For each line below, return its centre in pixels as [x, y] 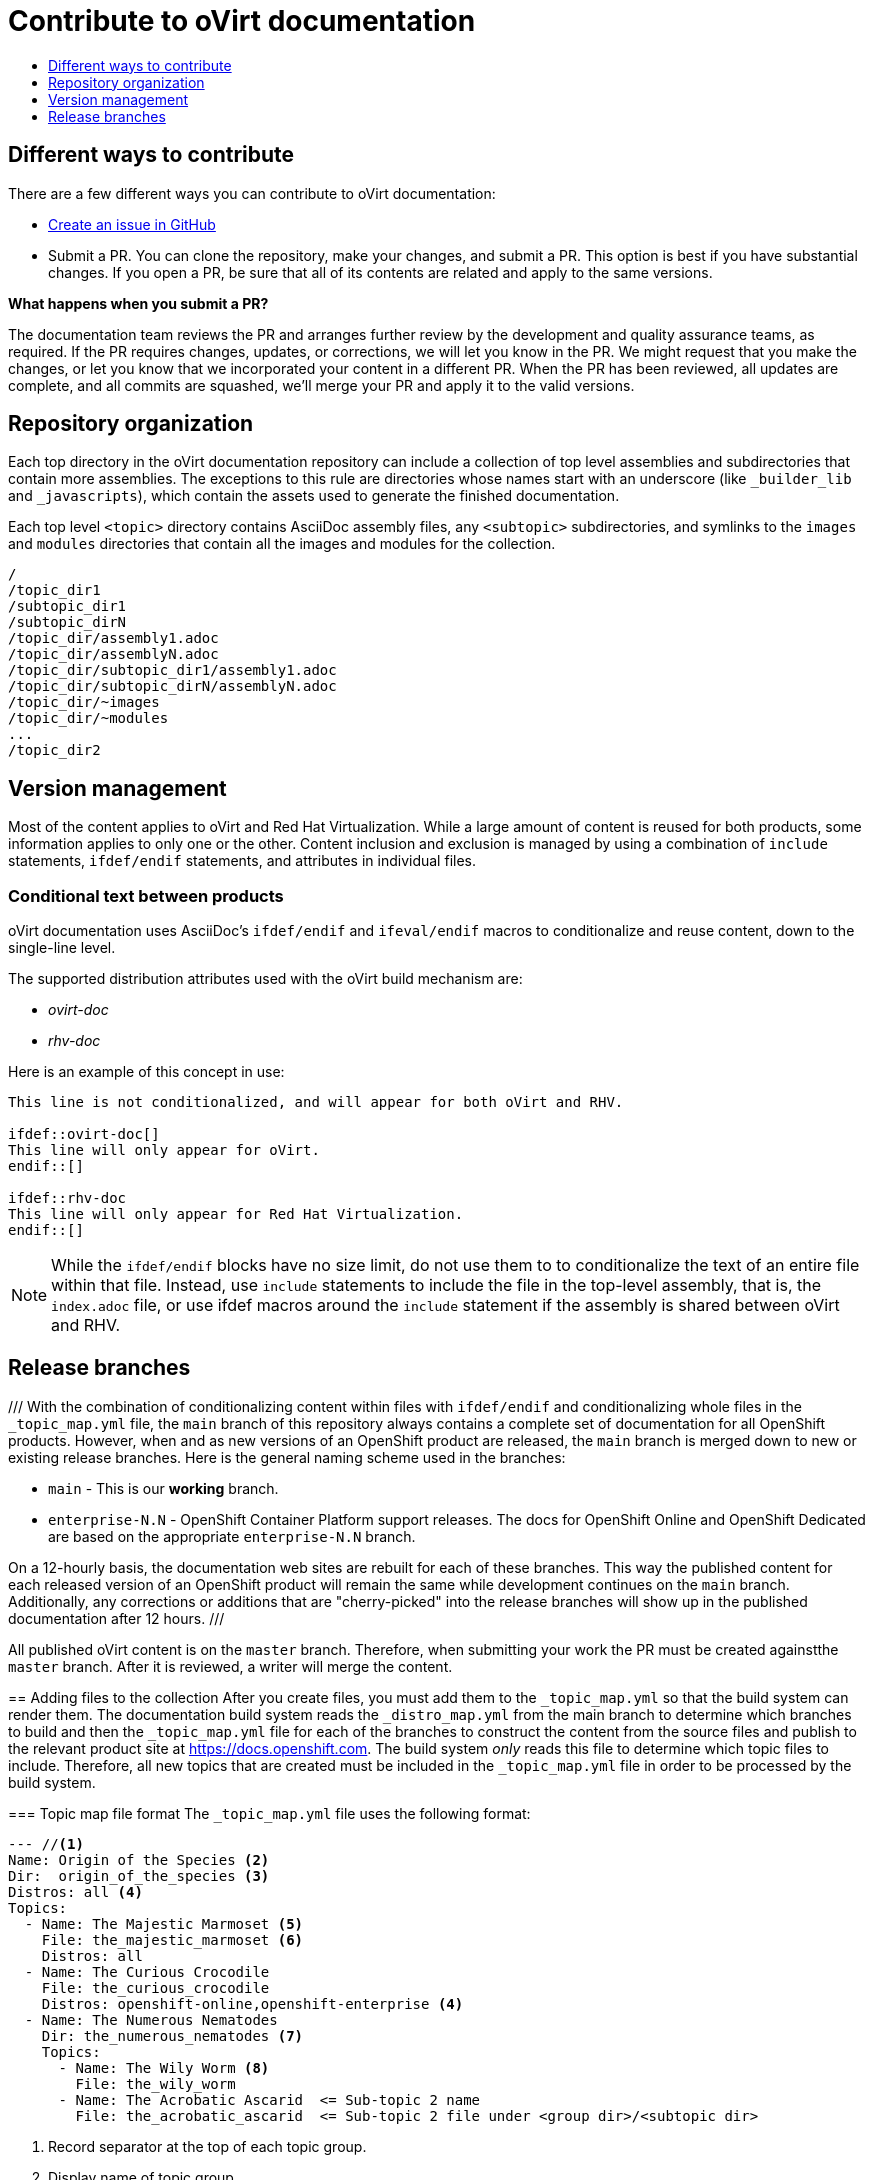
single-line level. [62, 948]
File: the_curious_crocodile [155, 1987]
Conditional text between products [146, 895]
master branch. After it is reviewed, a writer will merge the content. [230, 1666]
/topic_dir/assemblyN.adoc [113, 654]
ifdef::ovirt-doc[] [84, 1134]
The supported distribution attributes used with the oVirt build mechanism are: [265, 979]
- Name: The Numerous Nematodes [151, 2019]
